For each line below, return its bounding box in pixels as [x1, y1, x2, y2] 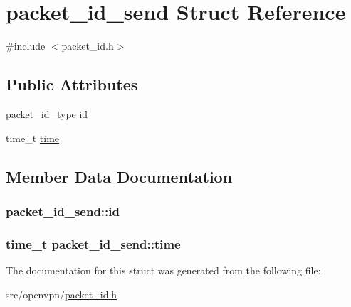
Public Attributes [6, 73, 138, 95]
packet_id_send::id [6, 202, 120, 220]
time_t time [6, 130, 60, 145]
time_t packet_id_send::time [6, 235, 181, 252]
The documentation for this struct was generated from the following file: [6, 262, 321, 277]
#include [6, 38, 46, 53]
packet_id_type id [6, 106, 88, 121]
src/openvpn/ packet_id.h [6, 286, 117, 301]
